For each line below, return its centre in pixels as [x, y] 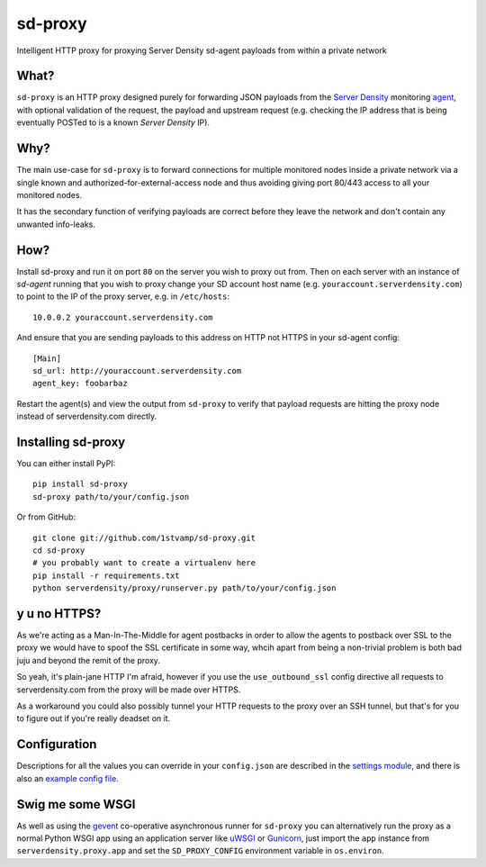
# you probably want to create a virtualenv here [144, 563]
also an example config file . [67, 778]
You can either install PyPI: [66, 464]
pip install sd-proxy [80, 484]
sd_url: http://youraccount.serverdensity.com [137, 370]
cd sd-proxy [59, 550]
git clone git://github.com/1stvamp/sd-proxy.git [144, 537]
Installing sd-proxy [71, 442]
